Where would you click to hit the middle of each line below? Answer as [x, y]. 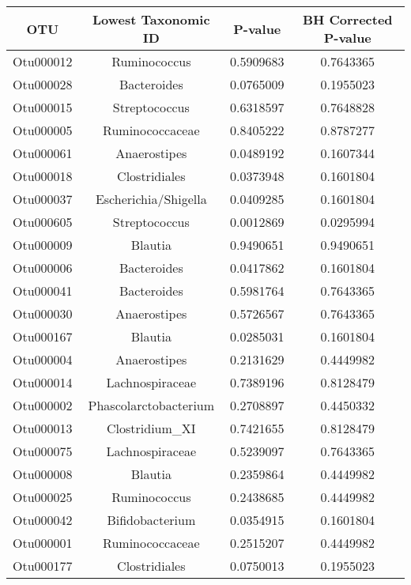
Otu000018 [43, 176]
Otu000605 [43, 222]
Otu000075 [43, 451]
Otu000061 [43, 153]
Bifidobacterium [151, 520]
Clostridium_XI [151, 428]
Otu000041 [43, 291]
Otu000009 [43, 245]
